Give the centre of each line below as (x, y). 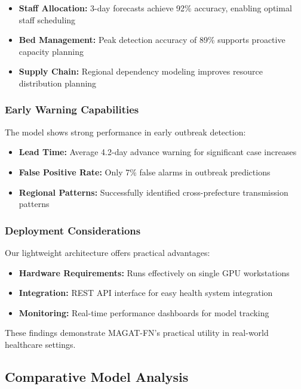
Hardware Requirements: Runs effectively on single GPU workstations (154, 272)
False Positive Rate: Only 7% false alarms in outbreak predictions (145, 172)
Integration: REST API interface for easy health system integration (146, 293)
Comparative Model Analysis (97, 376)
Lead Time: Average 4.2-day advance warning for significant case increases (158, 152)
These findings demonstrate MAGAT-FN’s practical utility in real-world (137, 333)
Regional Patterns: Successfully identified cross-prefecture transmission (153, 192)
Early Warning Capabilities (72, 109)
